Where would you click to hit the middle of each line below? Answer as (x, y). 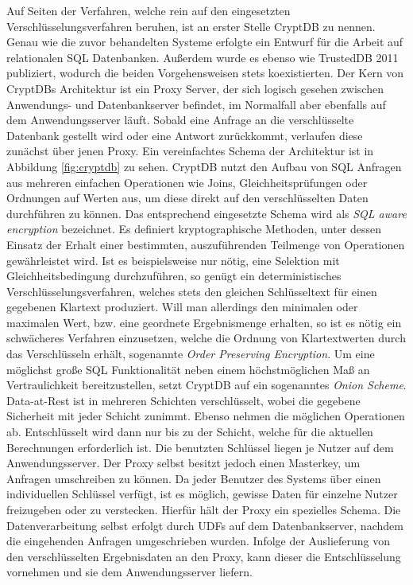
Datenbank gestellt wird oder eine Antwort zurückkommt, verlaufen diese (185, 135)
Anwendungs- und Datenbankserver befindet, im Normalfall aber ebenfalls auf (196, 104)
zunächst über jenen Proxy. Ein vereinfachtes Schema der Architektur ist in (190, 151)
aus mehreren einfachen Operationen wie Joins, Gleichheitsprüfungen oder (187, 182)
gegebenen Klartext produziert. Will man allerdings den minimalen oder (182, 307)
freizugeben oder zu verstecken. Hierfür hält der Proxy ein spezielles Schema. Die (204, 509)
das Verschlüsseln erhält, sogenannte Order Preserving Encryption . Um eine (191, 354)
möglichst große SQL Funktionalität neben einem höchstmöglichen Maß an (188, 369)
